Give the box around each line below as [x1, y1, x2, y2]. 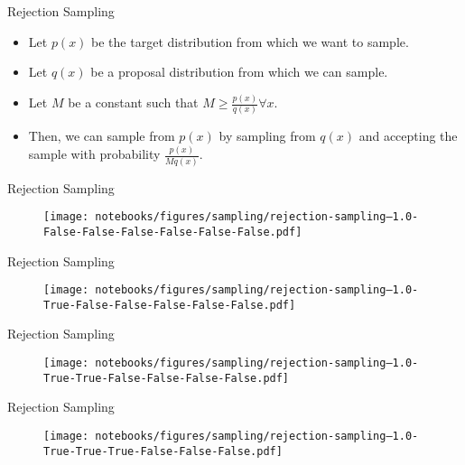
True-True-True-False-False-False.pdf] [43, 444, 283, 458]
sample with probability [28, 144, 161, 163]
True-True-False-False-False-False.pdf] [43, 371, 290, 385]
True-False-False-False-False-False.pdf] [43, 298, 296, 312]
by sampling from [219, 126, 316, 145]
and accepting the [358, 126, 458, 145]
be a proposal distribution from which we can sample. [90, 62, 388, 81]
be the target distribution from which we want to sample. [91, 32, 409, 51]
